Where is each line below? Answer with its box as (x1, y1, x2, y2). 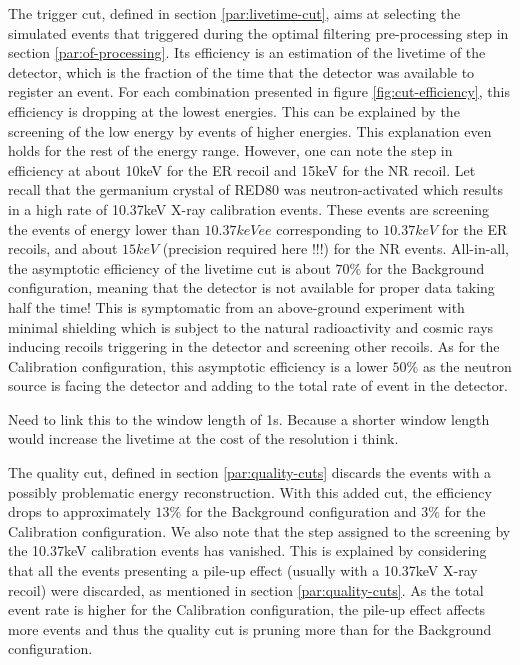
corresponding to (276, 218, 379, 239)
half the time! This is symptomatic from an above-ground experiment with (8, 296, 465, 317)
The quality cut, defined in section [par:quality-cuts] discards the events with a (8, 462, 492, 483)
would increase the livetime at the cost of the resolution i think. (8, 428, 399, 449)
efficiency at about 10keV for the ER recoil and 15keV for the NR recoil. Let (8, 159, 476, 180)
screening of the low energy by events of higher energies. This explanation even (8, 120, 492, 141)
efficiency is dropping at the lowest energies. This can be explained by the (8, 100, 460, 121)
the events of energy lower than (8, 218, 200, 239)
